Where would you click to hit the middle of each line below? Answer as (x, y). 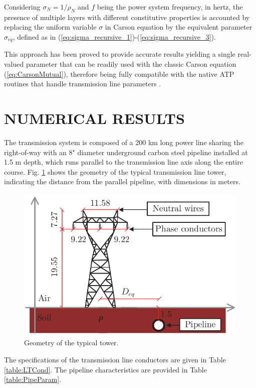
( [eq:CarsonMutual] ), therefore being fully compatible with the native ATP (119, 74)
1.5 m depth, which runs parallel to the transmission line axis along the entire (123, 162)
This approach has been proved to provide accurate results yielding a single (120, 54)
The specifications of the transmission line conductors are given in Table (115, 359)
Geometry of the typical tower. (71, 343)
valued (14, 64)
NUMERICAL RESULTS (94, 118)
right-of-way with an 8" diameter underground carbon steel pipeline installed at (126, 152)
